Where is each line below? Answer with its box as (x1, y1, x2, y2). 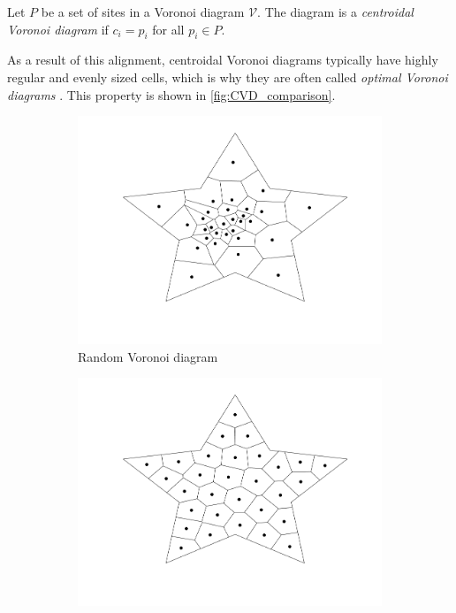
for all (152, 19, 185, 38)
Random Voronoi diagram (78, 347, 218, 365)
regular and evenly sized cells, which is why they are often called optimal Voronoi (7, 67, 448, 86)
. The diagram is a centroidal (257, 3, 414, 20)
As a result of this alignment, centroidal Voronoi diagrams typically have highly (7, 50, 438, 69)
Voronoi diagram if (7, 19, 109, 38)
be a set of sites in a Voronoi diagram (41, 3, 245, 20)
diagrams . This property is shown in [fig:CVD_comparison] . (7, 85, 336, 103)
